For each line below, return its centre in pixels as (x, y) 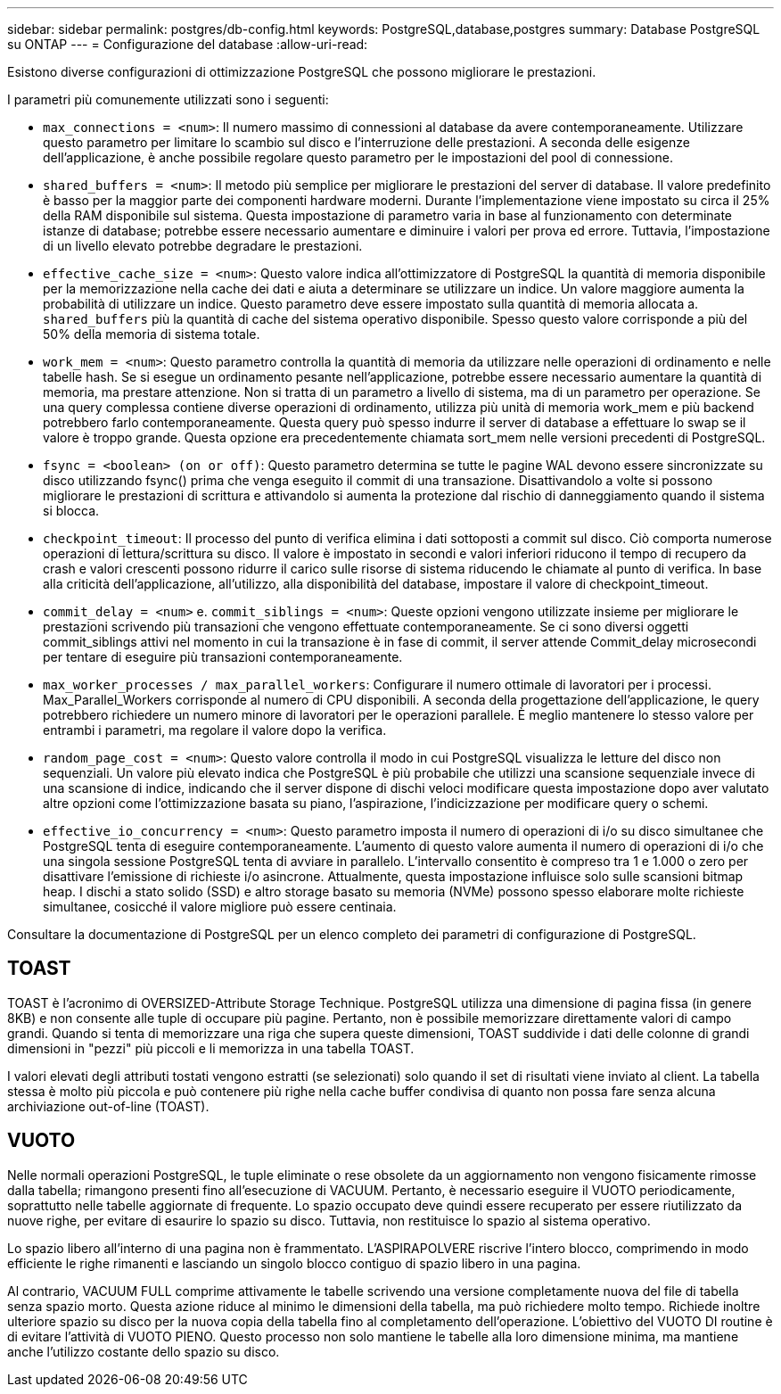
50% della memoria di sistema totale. (152, 334)
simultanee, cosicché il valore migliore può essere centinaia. (220, 907)
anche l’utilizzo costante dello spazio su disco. (144, 1351)
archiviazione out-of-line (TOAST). (108, 1106)
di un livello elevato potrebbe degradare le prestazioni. (203, 246)
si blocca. (71, 511)
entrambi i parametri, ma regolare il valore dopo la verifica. (215, 730)
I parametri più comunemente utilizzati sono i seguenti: (168, 99)
